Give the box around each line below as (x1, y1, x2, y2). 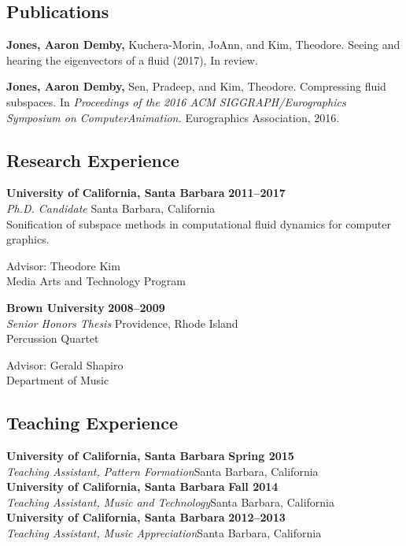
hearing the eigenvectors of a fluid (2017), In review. (6, 51, 258, 68)
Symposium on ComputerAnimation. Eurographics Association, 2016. (6, 109, 340, 125)
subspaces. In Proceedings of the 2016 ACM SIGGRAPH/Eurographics (6, 93, 346, 110)
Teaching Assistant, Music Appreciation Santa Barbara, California (6, 525, 322, 541)
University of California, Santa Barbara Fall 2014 (6, 478, 279, 495)
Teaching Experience (6, 410, 179, 435)
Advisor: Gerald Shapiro (6, 356, 124, 373)
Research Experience (6, 147, 179, 172)
